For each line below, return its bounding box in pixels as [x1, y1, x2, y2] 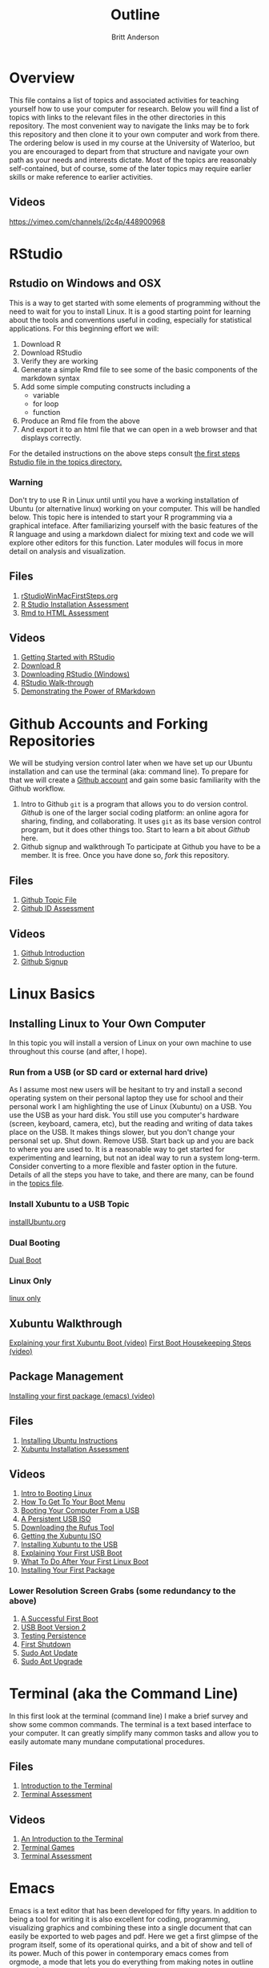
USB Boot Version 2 [20, 1622, 86, 1632]
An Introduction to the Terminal [20, 1834, 123, 1844]
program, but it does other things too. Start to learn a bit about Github [20, 825, 251, 835]
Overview [9, 68, 75, 87]
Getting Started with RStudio [20, 653, 115, 662]
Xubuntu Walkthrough [9, 1316, 122, 1330]
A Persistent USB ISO [20, 1515, 91, 1524]
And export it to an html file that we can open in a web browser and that [20, 424, 258, 434]
